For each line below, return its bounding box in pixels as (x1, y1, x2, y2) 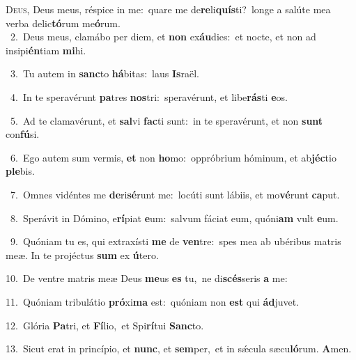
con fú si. (6, 127, 40, 141)
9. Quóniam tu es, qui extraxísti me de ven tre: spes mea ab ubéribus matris (10, 234, 341, 249)
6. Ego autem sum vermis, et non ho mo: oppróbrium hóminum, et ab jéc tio (10, 150, 336, 164)
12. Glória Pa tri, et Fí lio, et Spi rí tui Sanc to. (6, 318, 204, 332)
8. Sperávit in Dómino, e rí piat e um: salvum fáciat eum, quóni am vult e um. (10, 210, 339, 225)
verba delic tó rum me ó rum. (6, 15, 121, 30)
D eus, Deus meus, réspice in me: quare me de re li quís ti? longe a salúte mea (6, 2, 331, 16)
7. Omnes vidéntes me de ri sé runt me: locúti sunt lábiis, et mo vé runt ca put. (10, 187, 340, 201)
